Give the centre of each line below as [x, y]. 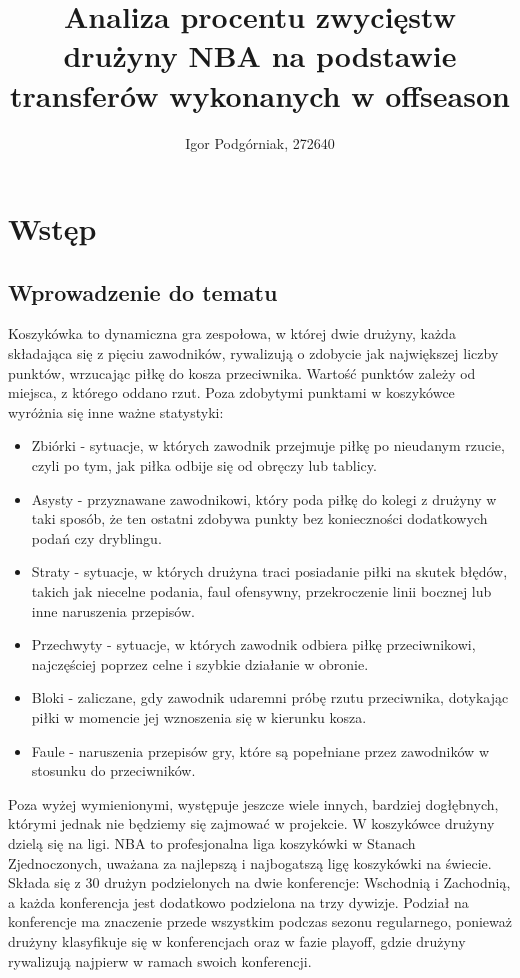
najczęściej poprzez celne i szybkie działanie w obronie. [200, 663]
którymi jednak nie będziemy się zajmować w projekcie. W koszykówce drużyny [251, 823]
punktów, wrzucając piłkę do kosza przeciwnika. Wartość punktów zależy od [242, 372]
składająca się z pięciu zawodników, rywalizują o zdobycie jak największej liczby [253, 353]
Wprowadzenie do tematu [143, 291]
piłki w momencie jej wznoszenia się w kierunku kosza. [199, 716]
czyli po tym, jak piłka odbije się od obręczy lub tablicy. [204, 465]
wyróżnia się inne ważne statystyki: [116, 411]
